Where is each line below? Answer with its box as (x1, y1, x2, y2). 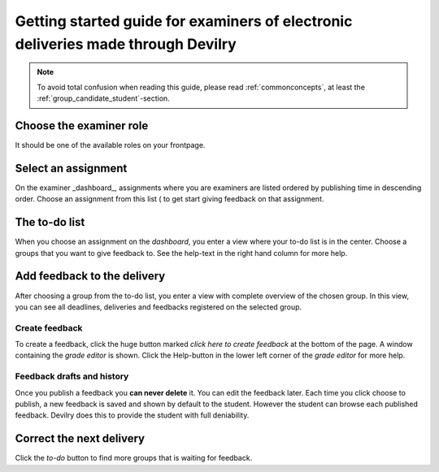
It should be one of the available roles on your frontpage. (15, 141, 206, 150)
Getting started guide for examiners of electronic (15, 12, 353, 30)
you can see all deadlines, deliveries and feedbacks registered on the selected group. (15, 301, 302, 312)
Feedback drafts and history (15, 370, 129, 382)
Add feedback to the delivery (15, 269, 166, 284)
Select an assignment (15, 161, 128, 175)
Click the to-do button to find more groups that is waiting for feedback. (15, 453, 253, 463)
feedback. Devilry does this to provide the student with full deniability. (15, 410, 250, 420)
